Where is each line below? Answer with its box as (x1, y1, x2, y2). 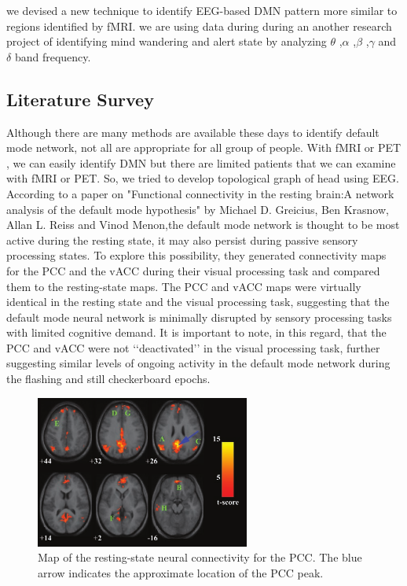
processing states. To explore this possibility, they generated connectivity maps (6, 247, 387, 264)
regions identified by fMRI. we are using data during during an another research (6, 17, 392, 34)
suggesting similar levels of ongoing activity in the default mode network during (6, 355, 390, 371)
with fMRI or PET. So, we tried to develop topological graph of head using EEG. (6, 170, 399, 186)
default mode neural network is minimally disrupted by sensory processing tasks (6, 308, 392, 325)
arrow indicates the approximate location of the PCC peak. (38, 564, 324, 580)
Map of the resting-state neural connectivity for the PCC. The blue (38, 549, 362, 566)
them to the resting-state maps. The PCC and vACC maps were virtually (6, 278, 361, 294)
